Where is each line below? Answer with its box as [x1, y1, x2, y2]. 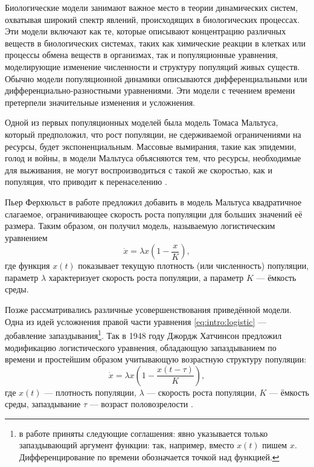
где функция [5, 259, 50, 272]
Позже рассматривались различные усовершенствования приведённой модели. [5, 303, 292, 316]
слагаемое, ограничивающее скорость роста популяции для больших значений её [5, 207, 303, 220]
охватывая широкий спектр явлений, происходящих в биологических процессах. [5, 13, 300, 25]
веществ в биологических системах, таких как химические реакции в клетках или [5, 36, 306, 49]
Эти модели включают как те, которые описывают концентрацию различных [5, 25, 286, 37]
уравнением [5, 231, 48, 243]
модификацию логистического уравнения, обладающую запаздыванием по [5, 341, 277, 353]
